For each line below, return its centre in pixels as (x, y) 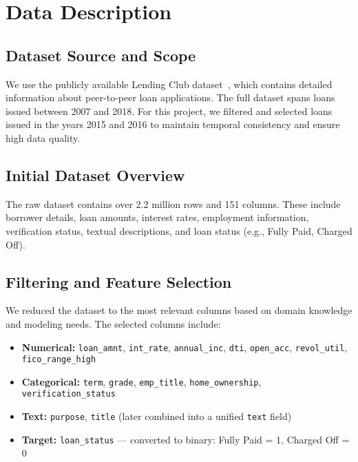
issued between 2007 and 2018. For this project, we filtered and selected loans (169, 111)
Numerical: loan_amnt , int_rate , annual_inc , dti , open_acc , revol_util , (185, 347)
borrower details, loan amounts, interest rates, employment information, (157, 217)
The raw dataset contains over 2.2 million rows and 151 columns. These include (173, 203)
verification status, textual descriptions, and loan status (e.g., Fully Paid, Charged (179, 230)
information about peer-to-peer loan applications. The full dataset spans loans (170, 97)
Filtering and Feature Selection (119, 281)
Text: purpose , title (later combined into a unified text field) (157, 416)
